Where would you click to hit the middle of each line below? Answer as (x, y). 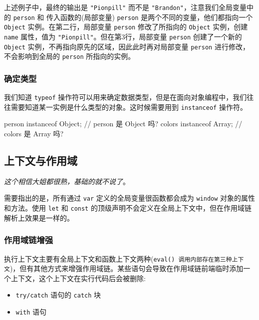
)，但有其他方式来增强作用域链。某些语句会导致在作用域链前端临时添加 (127, 268)
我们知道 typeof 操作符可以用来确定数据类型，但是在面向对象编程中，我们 (126, 97)
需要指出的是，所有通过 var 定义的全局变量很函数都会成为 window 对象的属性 (130, 198)
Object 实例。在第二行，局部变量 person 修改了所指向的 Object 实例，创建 (126, 27)
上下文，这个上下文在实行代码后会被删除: (78, 278)
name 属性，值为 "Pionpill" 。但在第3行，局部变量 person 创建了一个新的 (123, 36)
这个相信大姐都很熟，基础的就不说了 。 (67, 181)
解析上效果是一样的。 (39, 217)
